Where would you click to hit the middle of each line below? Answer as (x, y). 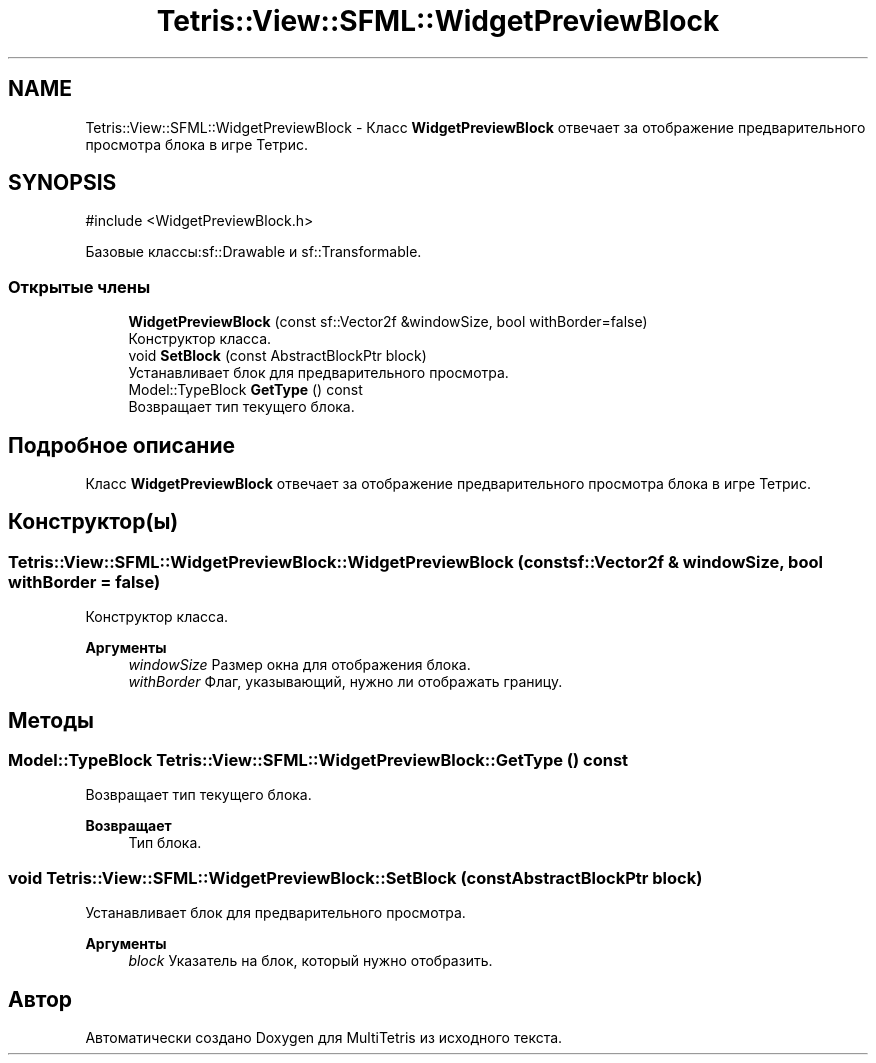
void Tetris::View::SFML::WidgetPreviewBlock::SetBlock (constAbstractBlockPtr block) (355, 877)
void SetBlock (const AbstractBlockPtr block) (277, 356)
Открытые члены (79, 286)
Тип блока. (165, 843)
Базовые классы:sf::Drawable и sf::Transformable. (253, 252)
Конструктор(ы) (93, 522)
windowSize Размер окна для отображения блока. (299, 665)
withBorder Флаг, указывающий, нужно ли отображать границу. (345, 682)
